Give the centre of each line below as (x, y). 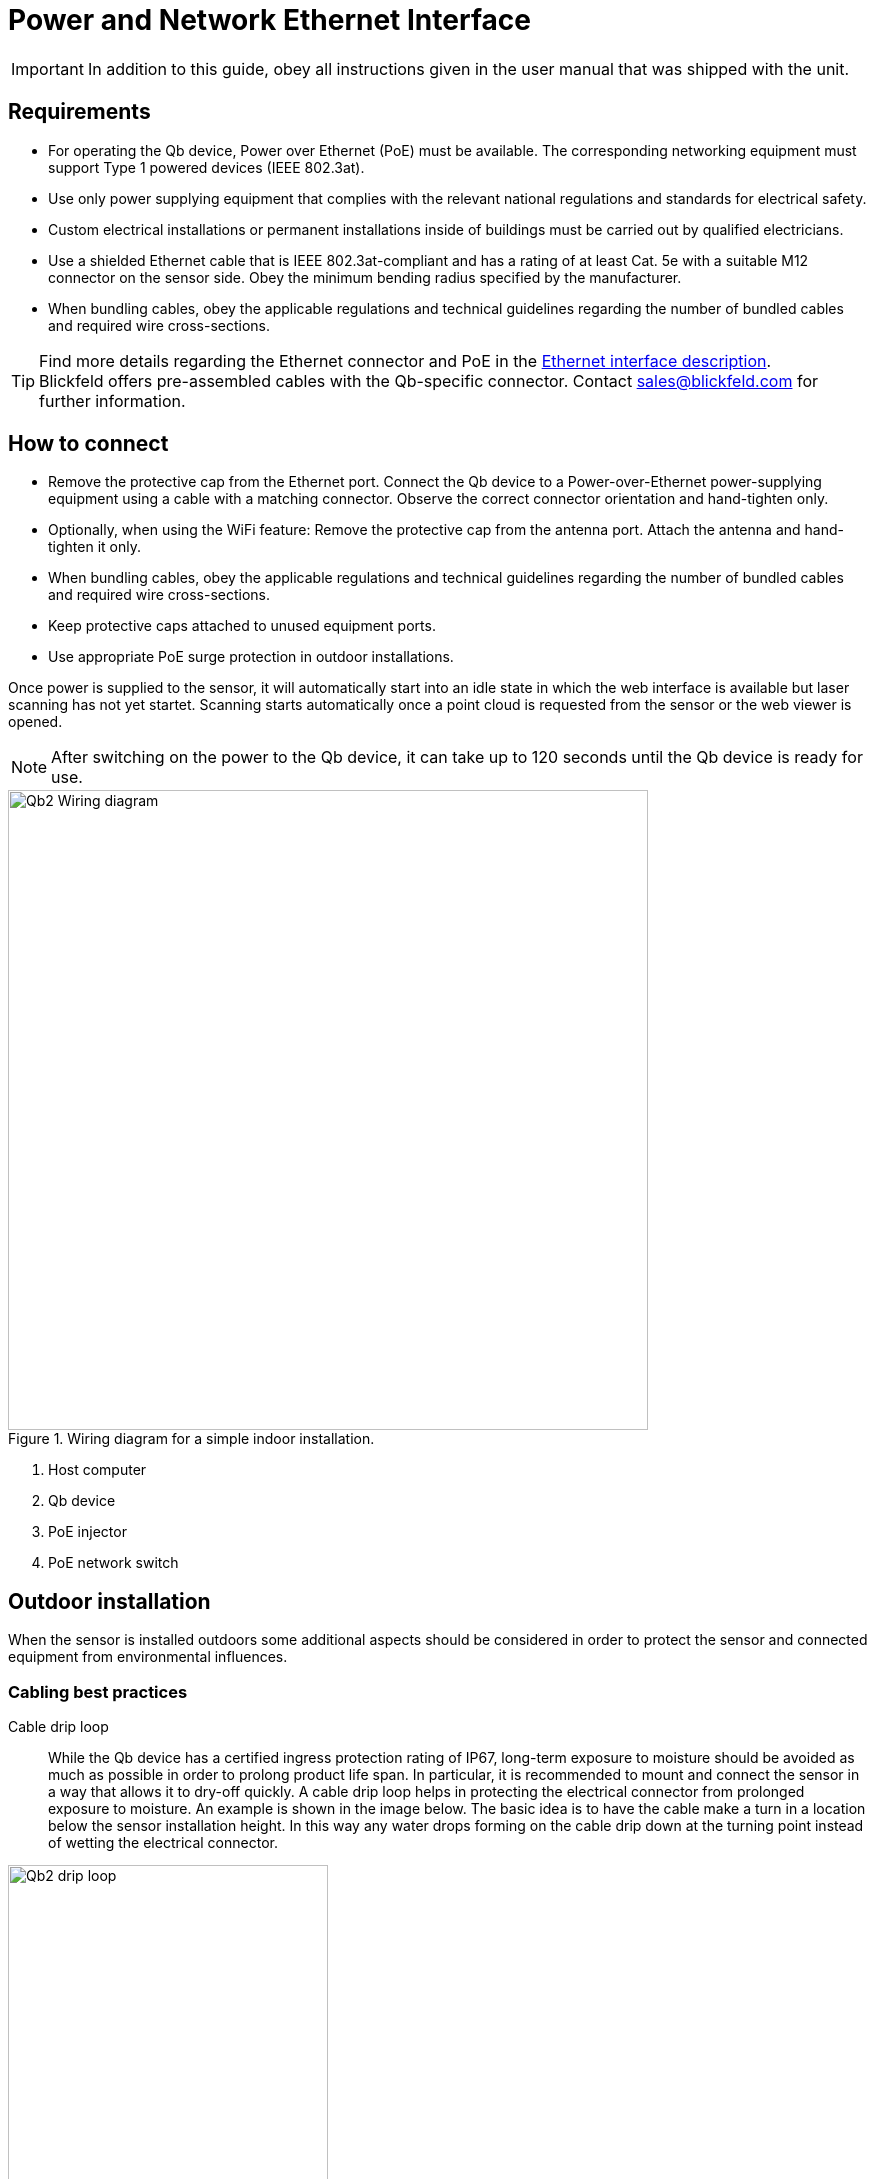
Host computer (97, 1470)
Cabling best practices (98, 1691)
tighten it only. (94, 547)
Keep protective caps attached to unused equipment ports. (242, 626)
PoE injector (87, 1532)
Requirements (79, 112)
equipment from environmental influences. (148, 1657)
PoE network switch (113, 1563)
